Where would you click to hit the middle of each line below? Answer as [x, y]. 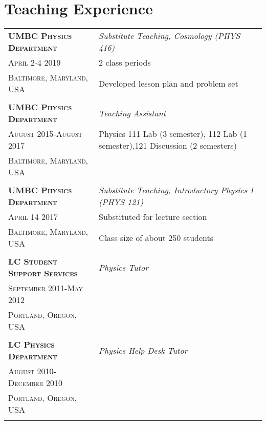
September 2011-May [46, 288]
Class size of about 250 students [156, 237]
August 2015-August [46, 134]
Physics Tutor [124, 267]
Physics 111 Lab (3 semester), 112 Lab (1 [173, 134]
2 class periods [125, 63]
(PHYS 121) [121, 202]
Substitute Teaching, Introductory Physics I [176, 190]
